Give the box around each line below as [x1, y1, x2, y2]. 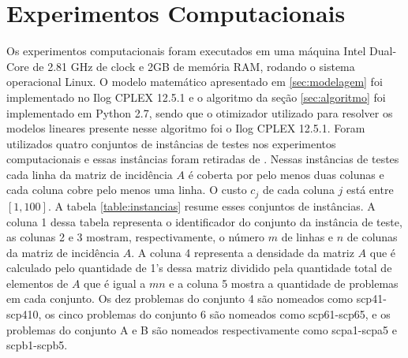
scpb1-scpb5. [6, 337, 68, 353]
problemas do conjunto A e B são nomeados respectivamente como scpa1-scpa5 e [6, 321, 397, 337]
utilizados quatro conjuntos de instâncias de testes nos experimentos [6, 135, 336, 151]
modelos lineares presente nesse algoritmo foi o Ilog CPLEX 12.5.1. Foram [6, 120, 365, 136]
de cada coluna [262, 181, 335, 198]
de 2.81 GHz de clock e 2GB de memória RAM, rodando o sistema [32, 58, 355, 74]
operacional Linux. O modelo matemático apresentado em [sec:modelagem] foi [6, 73, 383, 90]
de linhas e [281, 229, 334, 245]
